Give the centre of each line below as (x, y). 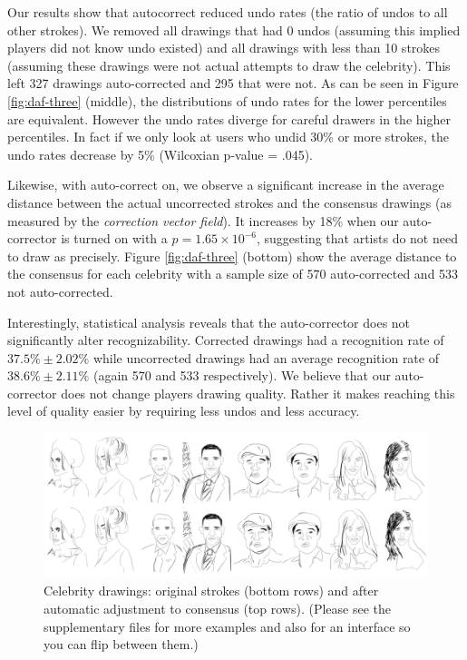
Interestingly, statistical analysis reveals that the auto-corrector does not (209, 322)
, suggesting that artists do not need (357, 238)
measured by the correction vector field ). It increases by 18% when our (203, 220)
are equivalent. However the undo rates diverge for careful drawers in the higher (229, 118)
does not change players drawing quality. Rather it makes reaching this (258, 393)
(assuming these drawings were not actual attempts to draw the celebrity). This (229, 65)
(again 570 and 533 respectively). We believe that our (242, 375)
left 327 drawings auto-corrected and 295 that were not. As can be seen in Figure (233, 83)
